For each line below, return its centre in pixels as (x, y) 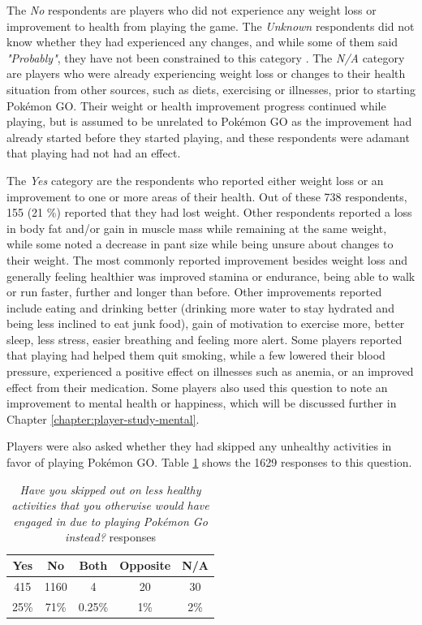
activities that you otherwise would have (110, 505)
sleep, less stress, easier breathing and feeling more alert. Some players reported (205, 339)
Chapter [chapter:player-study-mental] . (103, 418)
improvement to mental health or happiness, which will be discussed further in (202, 403)
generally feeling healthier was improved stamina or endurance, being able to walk (211, 276)
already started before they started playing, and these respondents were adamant (208, 137)
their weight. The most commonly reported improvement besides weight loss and (207, 259)
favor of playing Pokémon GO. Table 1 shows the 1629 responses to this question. (209, 462)
